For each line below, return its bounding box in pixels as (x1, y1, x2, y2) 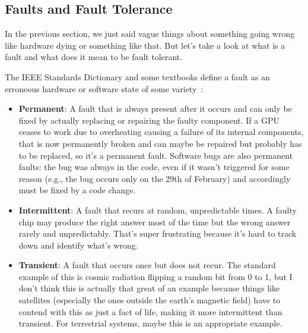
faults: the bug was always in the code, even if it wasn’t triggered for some (18, 161, 290, 173)
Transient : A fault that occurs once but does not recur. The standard (18, 259, 276, 271)
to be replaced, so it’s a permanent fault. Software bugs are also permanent (18, 149, 293, 161)
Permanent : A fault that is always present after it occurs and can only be (18, 102, 292, 115)
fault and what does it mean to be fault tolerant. (5, 51, 183, 63)
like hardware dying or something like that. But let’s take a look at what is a (5, 39, 285, 51)
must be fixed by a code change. (18, 184, 136, 196)
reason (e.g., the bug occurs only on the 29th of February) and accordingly (18, 172, 291, 184)
